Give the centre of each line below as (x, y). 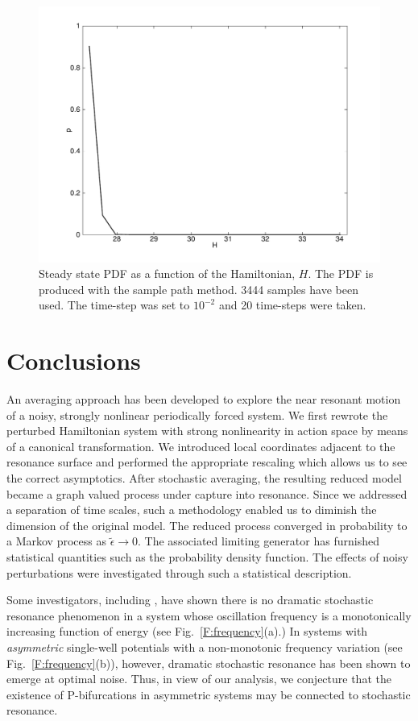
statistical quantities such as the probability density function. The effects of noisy (207, 557)
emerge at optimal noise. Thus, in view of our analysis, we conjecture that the (199, 679)
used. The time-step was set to (114, 305)
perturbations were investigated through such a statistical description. (179, 572)
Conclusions (74, 360)
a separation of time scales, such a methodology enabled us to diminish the (192, 510)
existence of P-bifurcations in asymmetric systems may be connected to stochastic (209, 694)
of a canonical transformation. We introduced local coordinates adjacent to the (201, 446)
